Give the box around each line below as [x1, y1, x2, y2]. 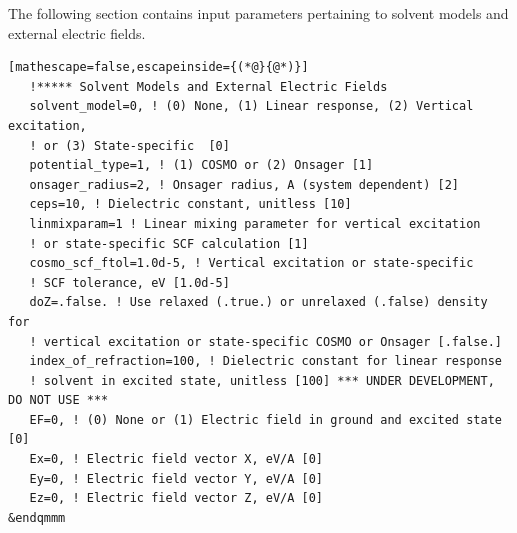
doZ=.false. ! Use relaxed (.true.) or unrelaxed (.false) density [29, 295, 488, 310]
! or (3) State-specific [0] [29, 138, 230, 153]
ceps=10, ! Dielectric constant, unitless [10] [29, 197, 352, 212]
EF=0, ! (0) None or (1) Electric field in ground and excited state [29, 412, 502, 427]
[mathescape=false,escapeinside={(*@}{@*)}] [8, 60, 309, 75]
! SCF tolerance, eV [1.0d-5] [29, 275, 230, 290]
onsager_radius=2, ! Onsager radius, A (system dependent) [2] [29, 177, 460, 192]
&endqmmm [8, 510, 66, 525]
